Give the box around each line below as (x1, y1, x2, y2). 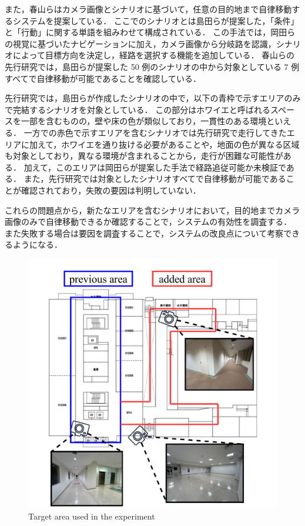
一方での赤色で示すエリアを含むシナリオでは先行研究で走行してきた (24, 126, 287, 138)
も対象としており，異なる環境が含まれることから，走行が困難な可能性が (5, 149, 283, 162)
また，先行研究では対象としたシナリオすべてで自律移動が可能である (24, 172, 286, 185)
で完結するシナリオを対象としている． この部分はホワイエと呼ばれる (5, 103, 271, 115)
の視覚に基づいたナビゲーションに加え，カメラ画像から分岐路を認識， (5, 37, 276, 49)
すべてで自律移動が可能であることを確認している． (5, 72, 201, 84)
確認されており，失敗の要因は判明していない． (21, 184, 201, 196)
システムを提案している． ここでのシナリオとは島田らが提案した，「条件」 (12, 14, 299, 26)
